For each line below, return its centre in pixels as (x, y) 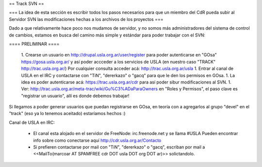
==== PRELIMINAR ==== (34, 44)
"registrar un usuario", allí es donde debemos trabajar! (75, 96)
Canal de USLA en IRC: (32, 122)
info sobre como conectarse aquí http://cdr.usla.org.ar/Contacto (97, 140)
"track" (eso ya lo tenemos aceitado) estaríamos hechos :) (67, 114)
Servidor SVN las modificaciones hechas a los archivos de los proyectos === (86, 19)
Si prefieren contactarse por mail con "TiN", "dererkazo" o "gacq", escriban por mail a (119, 147)
